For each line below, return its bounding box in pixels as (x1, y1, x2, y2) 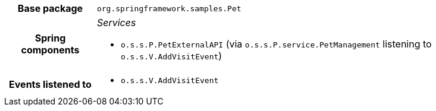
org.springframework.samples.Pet (96, 4, 241, 13)
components (21, 44, 80, 56)
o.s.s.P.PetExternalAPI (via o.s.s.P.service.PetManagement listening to (120, 38, 432, 50)
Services (96, 17, 136, 28)
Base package (17, 2, 83, 14)
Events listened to (9, 78, 92, 90)
